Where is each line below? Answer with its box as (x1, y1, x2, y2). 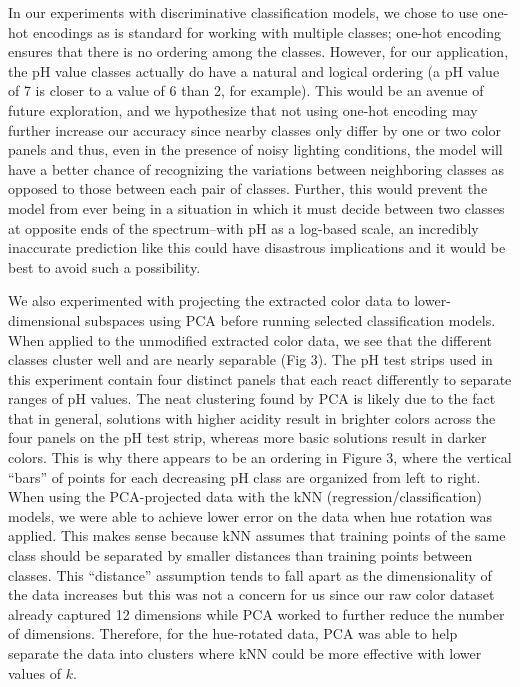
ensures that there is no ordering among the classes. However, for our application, (8, 41, 509, 62)
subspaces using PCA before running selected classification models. (85, 309, 496, 330)
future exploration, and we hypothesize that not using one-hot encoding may (8, 99, 478, 120)
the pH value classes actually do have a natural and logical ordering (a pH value (8, 60, 500, 81)
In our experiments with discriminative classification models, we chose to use (8, 2, 478, 22)
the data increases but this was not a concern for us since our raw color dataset (8, 584, 495, 605)
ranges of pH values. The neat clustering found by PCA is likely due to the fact (8, 388, 496, 409)
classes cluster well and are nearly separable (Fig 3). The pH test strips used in (8, 349, 493, 370)
